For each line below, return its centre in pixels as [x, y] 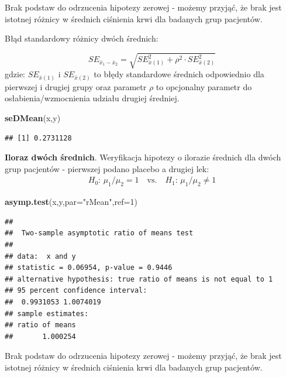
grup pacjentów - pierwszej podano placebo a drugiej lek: [107, 168]
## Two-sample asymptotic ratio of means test [99, 233]
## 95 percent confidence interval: [76, 291]
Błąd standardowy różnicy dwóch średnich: [82, 38]
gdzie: [15, 74]
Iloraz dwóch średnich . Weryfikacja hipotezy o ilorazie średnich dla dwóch [143, 157]
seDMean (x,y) [33, 118]
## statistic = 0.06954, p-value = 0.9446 [89, 268]
